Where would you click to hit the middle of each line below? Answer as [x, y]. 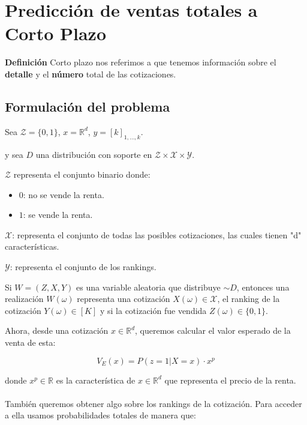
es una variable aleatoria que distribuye [148, 287]
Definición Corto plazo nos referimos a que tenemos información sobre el [141, 62]
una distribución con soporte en [94, 154]
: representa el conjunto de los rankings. [83, 267]
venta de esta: [30, 342]
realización [24, 299]
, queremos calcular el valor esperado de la [213, 330]
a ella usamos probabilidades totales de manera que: [100, 415]
